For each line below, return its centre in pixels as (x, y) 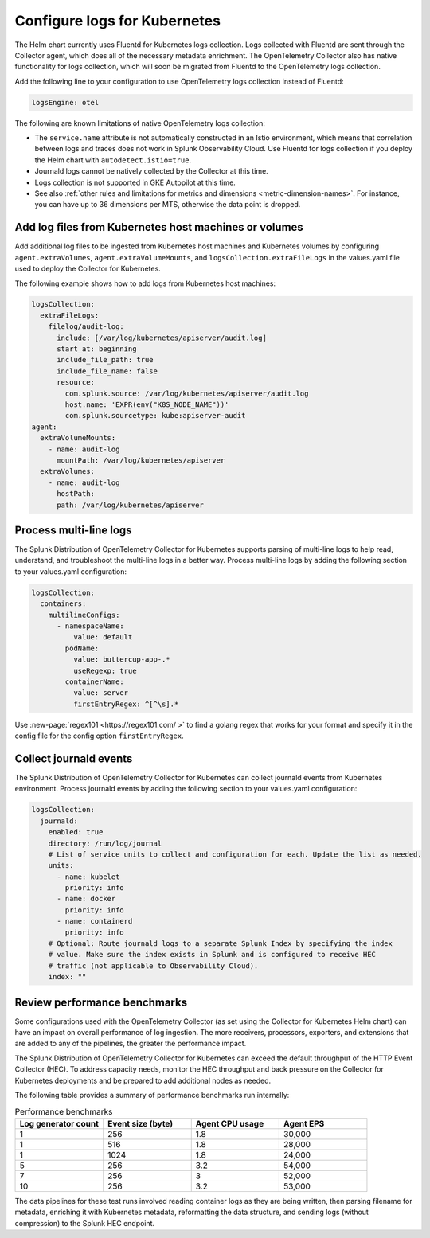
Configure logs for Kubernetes (117, 21)
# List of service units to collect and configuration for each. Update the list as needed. (235, 854)
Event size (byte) (141, 1123)
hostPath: (76, 494)
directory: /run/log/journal (105, 843)
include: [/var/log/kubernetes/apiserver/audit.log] (162, 338)
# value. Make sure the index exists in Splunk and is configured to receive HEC (212, 955)
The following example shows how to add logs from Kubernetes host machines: (145, 283)
